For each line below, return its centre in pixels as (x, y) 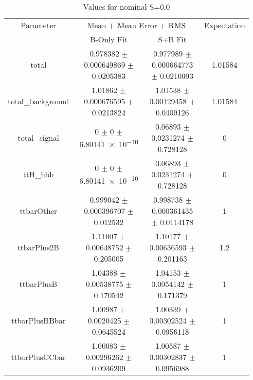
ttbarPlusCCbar (38, 357)
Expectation (225, 25)
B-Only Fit (109, 39)
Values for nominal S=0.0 (126, 7)
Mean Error (137, 25)
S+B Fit (172, 39)
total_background (38, 101)
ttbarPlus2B (38, 247)
